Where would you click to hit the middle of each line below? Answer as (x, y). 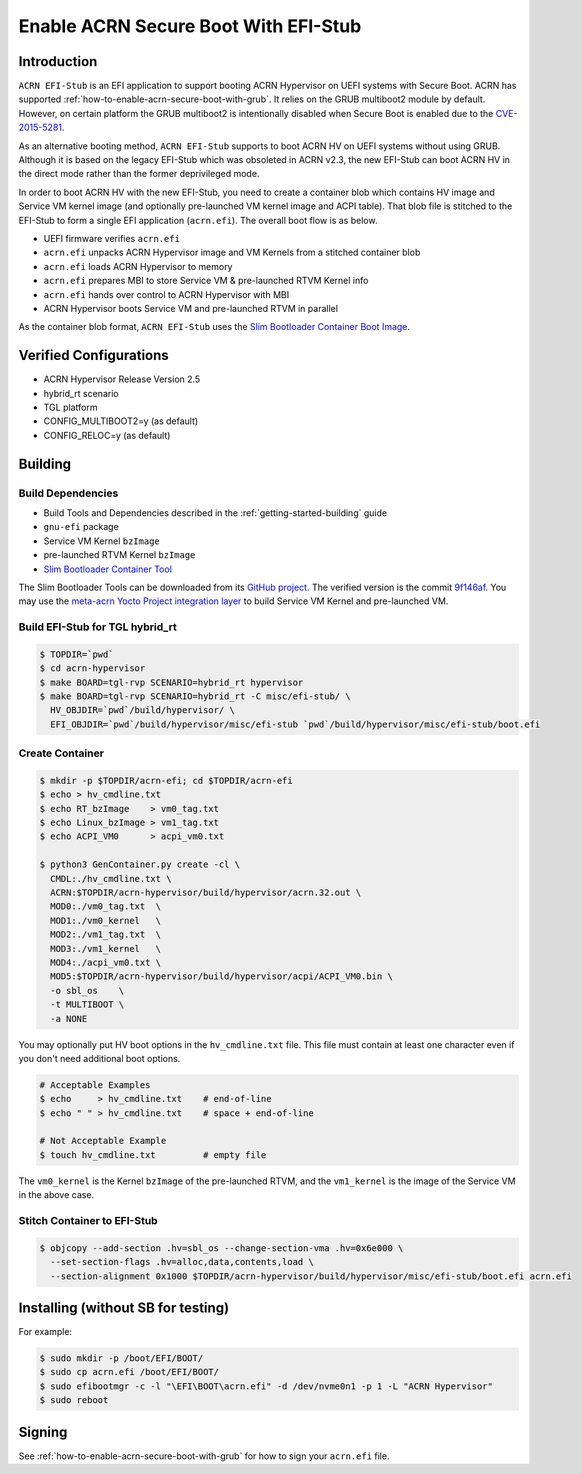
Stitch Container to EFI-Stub (88, 1221)
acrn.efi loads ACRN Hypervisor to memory (138, 266)
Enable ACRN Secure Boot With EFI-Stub (190, 26)
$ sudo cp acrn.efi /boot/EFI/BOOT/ (129, 1372)
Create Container (61, 753)
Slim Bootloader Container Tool (107, 569)
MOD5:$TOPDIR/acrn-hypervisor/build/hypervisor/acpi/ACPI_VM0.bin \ (222, 976)
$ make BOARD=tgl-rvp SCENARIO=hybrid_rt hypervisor (171, 682)
